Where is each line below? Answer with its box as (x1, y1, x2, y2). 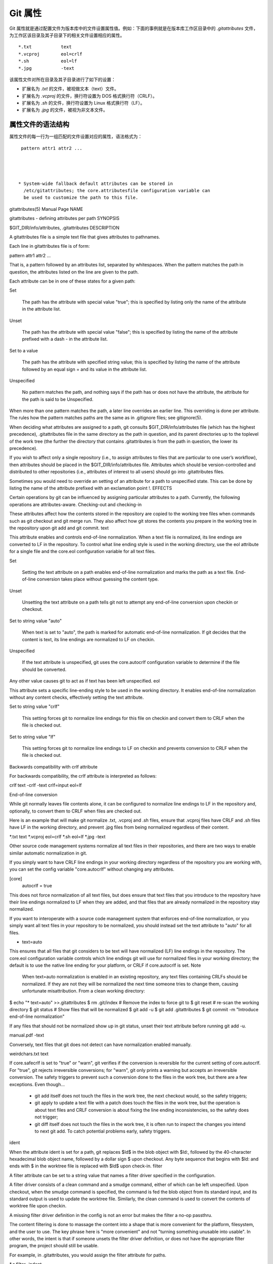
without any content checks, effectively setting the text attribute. (9, 694, 144, 700)
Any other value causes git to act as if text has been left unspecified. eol (9, 678, 160, 684)
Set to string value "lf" (9, 734, 56, 740)
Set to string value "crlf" (9, 703, 60, 710)
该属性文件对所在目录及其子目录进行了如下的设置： (9, 76, 116, 82)
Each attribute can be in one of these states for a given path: (9, 278, 136, 284)
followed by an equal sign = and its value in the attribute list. (22, 366, 147, 372)
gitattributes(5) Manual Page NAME (9, 206, 83, 212)
